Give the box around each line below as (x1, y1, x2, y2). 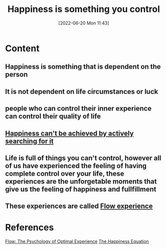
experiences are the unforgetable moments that (5, 177, 157, 186)
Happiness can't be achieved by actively (5, 129, 134, 138)
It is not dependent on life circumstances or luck (5, 87, 159, 96)
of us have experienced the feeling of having (5, 161, 147, 170)
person (5, 70, 28, 79)
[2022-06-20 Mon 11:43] (58, 20, 110, 26)
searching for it (5, 137, 54, 145)
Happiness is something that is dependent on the (5, 62, 161, 71)
